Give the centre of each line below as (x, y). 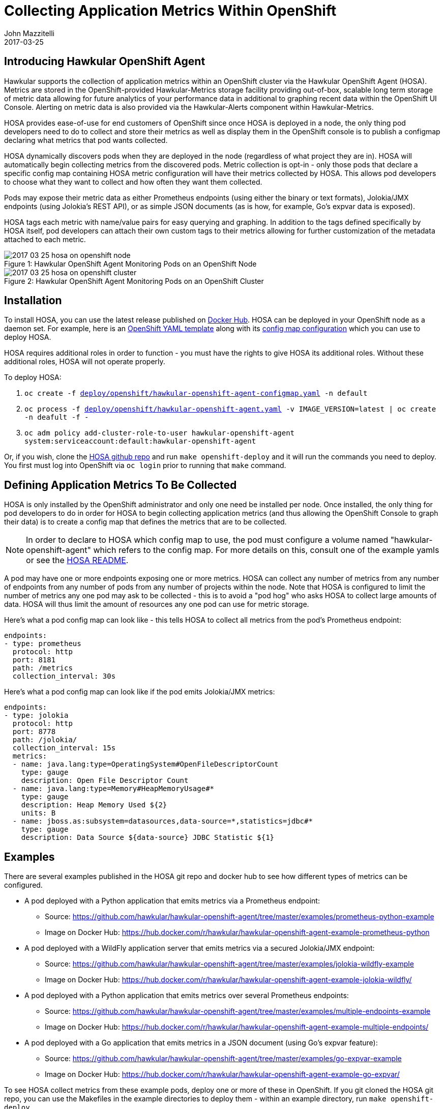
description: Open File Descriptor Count (105, 781)
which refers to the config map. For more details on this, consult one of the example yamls (266, 550)
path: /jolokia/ (45, 740)
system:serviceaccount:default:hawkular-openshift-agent (140, 441)
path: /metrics (42, 668)
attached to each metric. (45, 239)
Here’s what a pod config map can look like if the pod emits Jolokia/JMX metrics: (140, 692)
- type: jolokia (36, 716)
